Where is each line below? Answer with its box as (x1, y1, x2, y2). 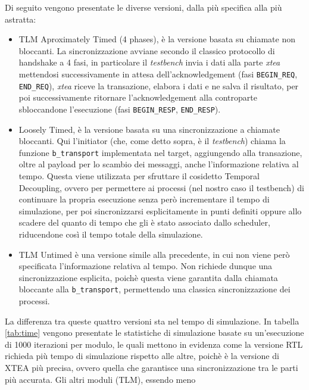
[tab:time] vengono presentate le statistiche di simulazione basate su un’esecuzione (5, 326, 304, 339)
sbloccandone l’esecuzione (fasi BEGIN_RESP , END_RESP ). (18, 102, 221, 115)
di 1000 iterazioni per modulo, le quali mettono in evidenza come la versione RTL (5, 338, 303, 350)
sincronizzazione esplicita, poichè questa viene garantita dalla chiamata (18, 271, 278, 283)
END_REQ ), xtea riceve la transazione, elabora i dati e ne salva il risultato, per (18, 79, 299, 92)
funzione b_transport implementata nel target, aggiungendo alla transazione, (18, 146, 302, 158)
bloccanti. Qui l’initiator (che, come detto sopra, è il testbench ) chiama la (18, 135, 286, 147)
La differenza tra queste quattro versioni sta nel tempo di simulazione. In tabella (5, 314, 299, 327)
